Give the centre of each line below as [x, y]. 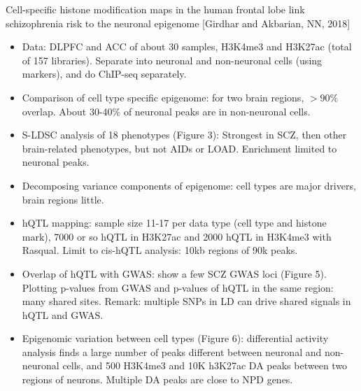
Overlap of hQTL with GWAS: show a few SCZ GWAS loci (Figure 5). [174, 273]
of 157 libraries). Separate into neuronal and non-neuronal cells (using [172, 60]
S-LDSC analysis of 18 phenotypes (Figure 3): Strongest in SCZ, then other [184, 135]
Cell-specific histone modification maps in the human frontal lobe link [155, 9]
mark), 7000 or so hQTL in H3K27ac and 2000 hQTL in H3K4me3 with [177, 236]
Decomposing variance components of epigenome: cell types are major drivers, [189, 185]
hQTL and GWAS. [63, 314]
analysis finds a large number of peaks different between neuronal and [172, 351]
